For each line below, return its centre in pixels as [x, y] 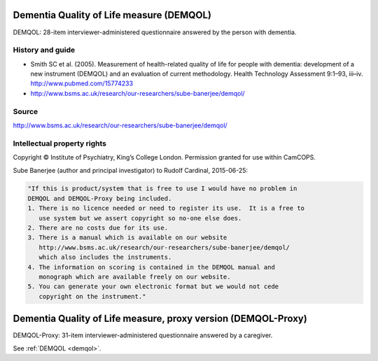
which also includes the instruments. [105, 257]
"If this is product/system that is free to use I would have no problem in [162, 189]
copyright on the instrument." [92, 296]
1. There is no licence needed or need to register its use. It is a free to [166, 208]
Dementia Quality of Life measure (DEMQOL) [112, 15]
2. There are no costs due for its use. [98, 228]
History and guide [44, 50]
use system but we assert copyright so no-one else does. [140, 218]
